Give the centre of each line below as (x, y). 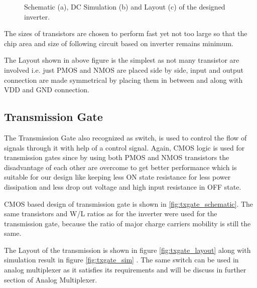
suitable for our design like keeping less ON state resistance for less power (117, 177)
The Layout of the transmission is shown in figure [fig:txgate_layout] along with (127, 250)
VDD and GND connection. (47, 90)
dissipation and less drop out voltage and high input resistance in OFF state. (123, 186)
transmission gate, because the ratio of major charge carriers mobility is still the (127, 223)
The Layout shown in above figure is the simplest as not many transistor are (122, 60)
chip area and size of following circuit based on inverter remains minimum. (119, 43)
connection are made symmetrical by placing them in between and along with (123, 80)
